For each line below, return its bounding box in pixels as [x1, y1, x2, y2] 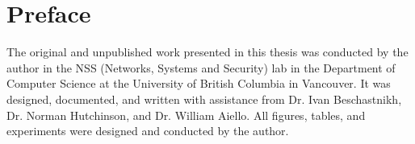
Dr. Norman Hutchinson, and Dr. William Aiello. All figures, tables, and [6, 106, 366, 123]
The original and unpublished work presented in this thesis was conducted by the [6, 43, 409, 60]
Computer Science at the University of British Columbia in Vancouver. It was [6, 75, 391, 92]
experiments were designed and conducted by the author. [6, 122, 289, 139]
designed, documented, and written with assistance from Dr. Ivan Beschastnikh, [6, 90, 402, 107]
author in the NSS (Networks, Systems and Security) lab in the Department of [6, 59, 396, 76]
